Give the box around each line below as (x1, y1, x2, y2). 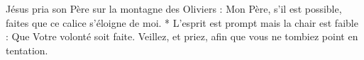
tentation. (6, 42, 48, 57)
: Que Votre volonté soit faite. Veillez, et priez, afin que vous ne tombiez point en (6, 29, 358, 44)
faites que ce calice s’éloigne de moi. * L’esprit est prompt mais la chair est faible (6, 15, 358, 30)
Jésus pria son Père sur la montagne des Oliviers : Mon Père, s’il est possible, (6, 1, 342, 16)
